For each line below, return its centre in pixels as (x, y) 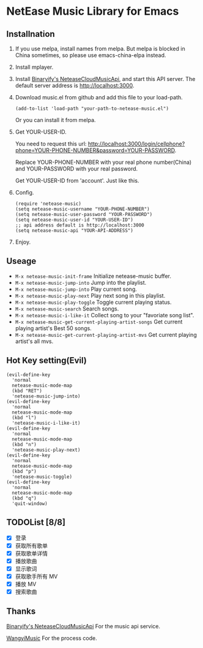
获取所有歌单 (31, 546)
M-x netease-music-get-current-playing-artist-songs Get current (99, 322)
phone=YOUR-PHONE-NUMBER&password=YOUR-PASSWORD (95, 150)
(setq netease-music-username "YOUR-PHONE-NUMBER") (82, 209)
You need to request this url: (51, 144)
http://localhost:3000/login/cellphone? (136, 144)
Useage (21, 261)
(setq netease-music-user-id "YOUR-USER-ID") (74, 220)
